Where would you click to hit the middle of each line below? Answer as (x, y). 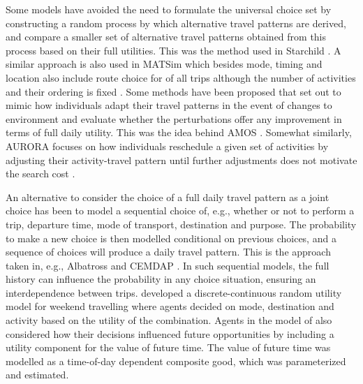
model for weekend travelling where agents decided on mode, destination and (170, 306)
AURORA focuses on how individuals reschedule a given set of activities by (167, 146)
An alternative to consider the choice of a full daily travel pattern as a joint (168, 197)
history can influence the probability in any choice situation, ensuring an (161, 279)
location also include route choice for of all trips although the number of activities (181, 77)
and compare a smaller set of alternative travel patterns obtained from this (166, 37)
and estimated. (37, 375)
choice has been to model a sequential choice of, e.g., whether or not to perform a (180, 211)
